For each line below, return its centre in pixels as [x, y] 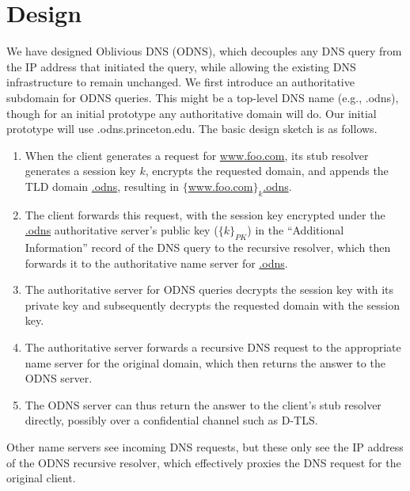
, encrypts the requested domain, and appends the [267, 171]
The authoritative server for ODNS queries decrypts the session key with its [209, 289]
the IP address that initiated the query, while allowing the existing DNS [181, 66]
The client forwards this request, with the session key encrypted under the [205, 214]
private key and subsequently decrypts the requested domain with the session [212, 304]
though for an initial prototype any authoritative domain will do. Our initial [192, 113]
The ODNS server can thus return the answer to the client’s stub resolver [203, 404]
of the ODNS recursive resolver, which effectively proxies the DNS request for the [204, 462]
